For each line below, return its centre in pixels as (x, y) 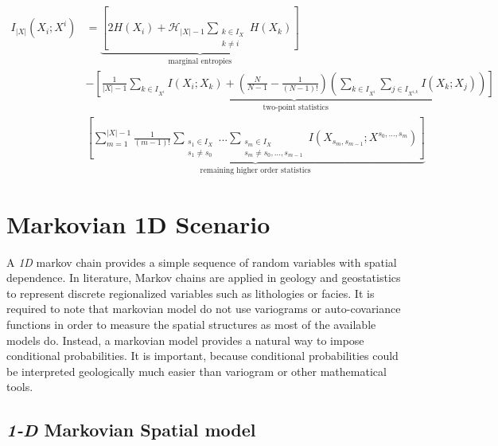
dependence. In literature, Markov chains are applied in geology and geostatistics (204, 278)
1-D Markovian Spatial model (131, 430)
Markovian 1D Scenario (138, 223)
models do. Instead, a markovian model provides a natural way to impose (185, 340)
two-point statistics (296, 108)
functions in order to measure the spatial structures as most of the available (191, 325)
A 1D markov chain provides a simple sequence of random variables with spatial (202, 262)
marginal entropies (200, 61)
